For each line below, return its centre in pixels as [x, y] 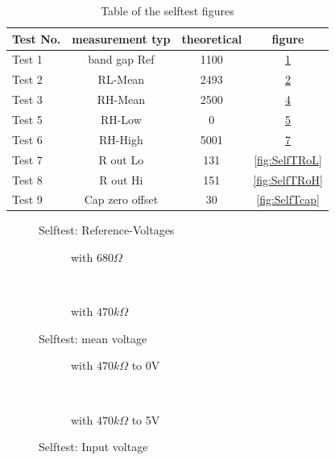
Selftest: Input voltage [93, 447]
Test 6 [27, 139]
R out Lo [121, 159]
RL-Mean [121, 79]
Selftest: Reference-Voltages [107, 230]
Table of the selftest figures [167, 10]
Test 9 [27, 199]
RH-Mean [121, 99]
